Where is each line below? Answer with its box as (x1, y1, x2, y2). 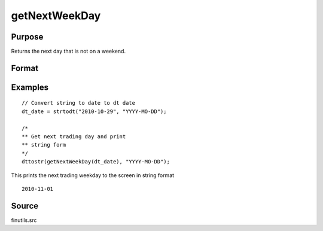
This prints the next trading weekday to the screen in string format (11, 171, 175, 179)
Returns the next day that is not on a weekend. (11, 48, 126, 55)
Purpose (11, 32, 44, 42)
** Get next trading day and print (22, 133, 126, 140)
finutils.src (11, 216, 37, 224)
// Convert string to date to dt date (22, 99, 136, 107)
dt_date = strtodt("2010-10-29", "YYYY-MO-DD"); (22, 108, 167, 115)
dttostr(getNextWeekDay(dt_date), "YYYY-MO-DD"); (22, 159, 170, 165)
